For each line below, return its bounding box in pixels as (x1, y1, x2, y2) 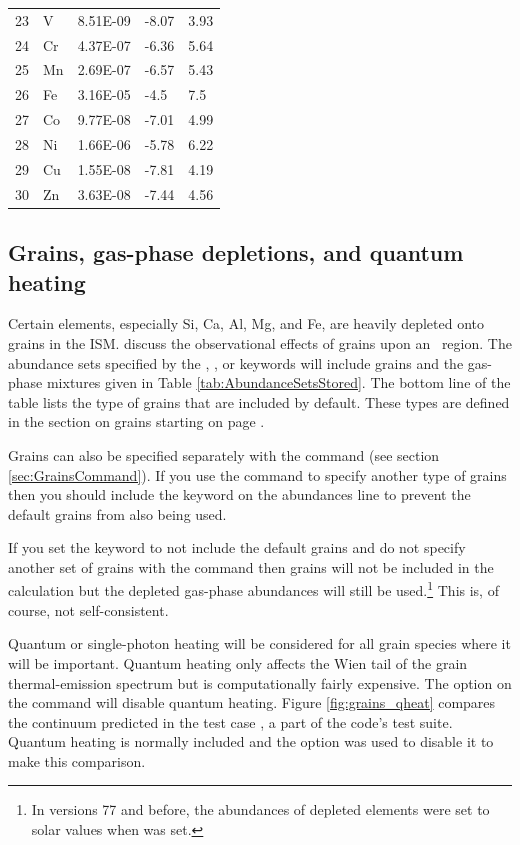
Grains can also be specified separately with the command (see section (8, 444, 440, 465)
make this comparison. (8, 750, 146, 771)
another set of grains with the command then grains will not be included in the (8, 556, 494, 577)
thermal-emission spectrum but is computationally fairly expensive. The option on (8, 672, 512, 693)
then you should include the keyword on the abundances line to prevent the (8, 484, 471, 505)
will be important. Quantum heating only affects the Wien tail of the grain (8, 652, 468, 673)
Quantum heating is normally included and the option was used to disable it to (8, 731, 494, 752)
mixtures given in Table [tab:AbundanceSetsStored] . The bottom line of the (46, 372, 511, 393)
